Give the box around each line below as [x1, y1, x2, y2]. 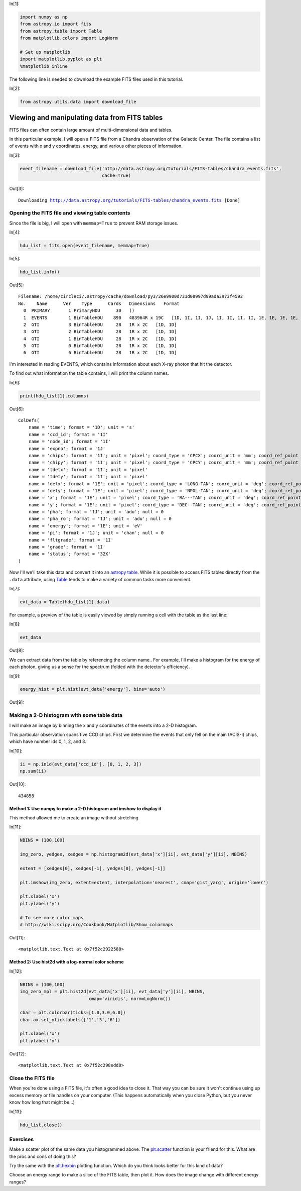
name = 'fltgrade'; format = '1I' [28, 537, 114, 543]
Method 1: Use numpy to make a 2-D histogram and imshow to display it [9, 805, 162, 811]
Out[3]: [9, 186, 25, 192]
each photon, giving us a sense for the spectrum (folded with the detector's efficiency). [9, 664, 190, 670]
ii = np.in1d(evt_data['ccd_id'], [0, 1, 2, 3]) [20, 761, 142, 767]
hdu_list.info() [20, 269, 60, 275]
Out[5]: [9, 282, 25, 288]
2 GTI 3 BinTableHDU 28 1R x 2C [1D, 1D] [23, 321, 177, 328]
